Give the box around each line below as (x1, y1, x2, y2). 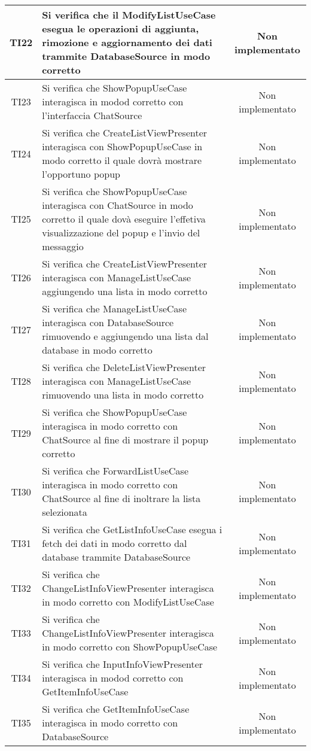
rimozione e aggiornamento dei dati (42, 35, 212, 49)
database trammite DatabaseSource (42, 550, 191, 564)
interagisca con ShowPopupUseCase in (42, 139, 203, 153)
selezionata (42, 505, 87, 519)
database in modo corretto (42, 343, 153, 357)
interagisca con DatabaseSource (42, 315, 174, 329)
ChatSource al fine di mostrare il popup (42, 433, 209, 446)
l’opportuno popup (42, 167, 120, 181)
